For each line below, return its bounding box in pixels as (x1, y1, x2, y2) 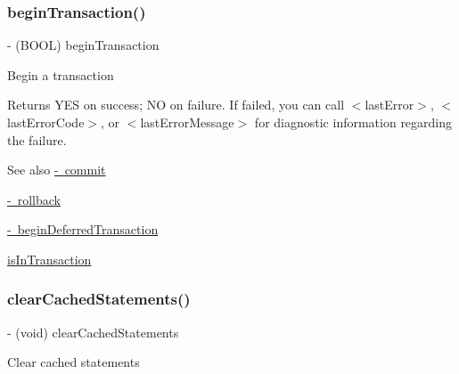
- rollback (7, 190, 61, 208)
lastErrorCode (7, 113, 85, 131)
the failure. (7, 130, 67, 149)
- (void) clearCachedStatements (7, 322, 179, 341)
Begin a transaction (7, 65, 114, 84)
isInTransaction (7, 249, 92, 268)
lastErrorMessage (140, 113, 234, 131)
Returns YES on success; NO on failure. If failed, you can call (7, 95, 345, 114)
